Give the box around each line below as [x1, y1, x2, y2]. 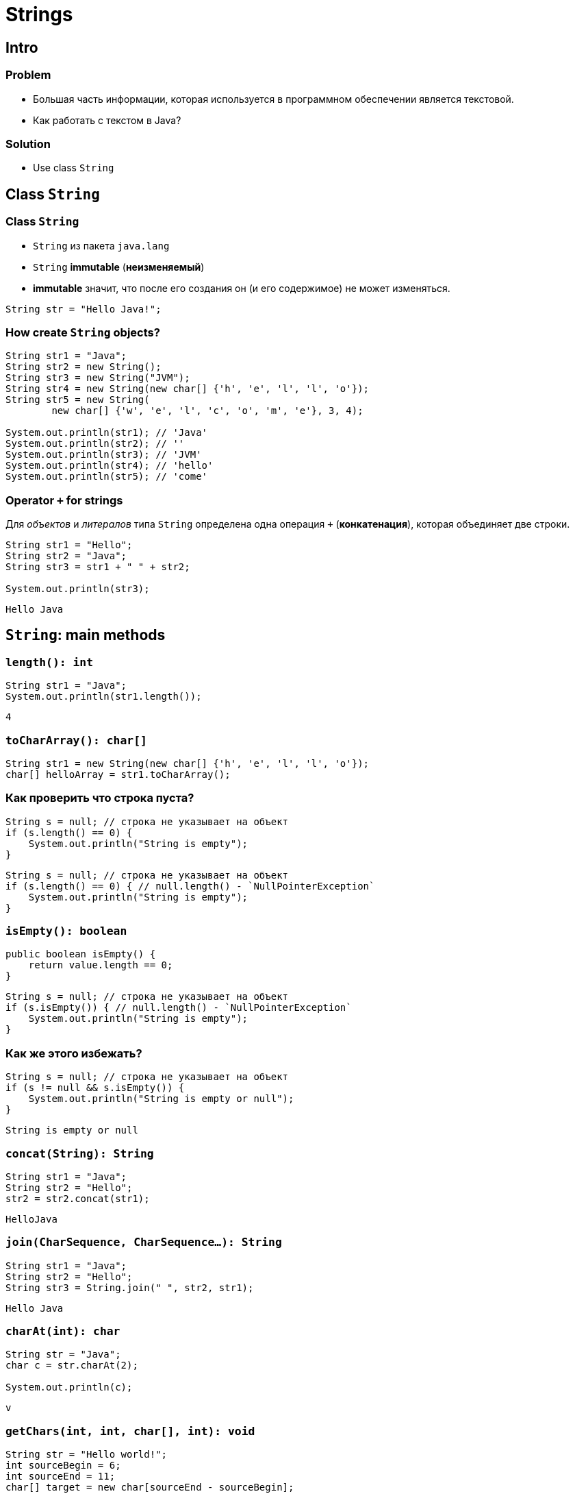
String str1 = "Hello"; [5, 539, 133, 551]
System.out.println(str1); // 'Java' [5, 427, 208, 439]
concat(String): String [5, 1147, 154, 1160]
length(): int [5, 655, 94, 669]
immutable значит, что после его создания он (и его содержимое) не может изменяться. [33, 282, 450, 294]
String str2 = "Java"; [5, 550, 127, 562]
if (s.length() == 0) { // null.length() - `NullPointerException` [5, 880, 375, 892]
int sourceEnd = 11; [5, 1471, 116, 1482]
